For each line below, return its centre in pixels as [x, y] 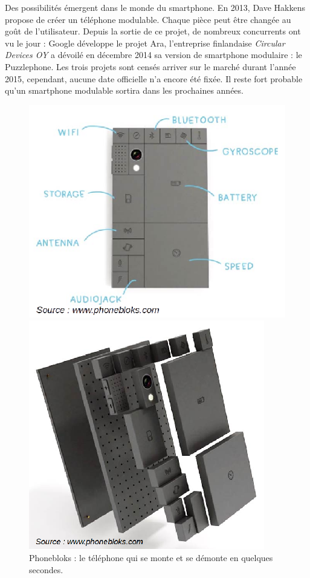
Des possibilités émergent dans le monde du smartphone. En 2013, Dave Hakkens [155, 7]
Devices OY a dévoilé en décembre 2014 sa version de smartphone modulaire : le [153, 55]
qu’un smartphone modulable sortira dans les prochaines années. [124, 90]
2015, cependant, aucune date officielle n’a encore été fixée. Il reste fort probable [154, 78]
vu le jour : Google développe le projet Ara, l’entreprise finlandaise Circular [145, 43]
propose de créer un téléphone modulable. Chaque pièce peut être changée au [148, 19]
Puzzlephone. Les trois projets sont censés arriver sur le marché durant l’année [150, 66]
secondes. [46, 569]
